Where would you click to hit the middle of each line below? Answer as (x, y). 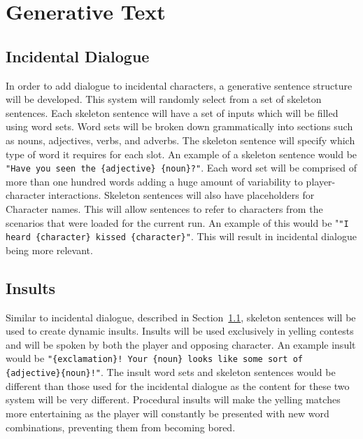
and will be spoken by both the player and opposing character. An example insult (181, 344)
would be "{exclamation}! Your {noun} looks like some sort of (155, 358)
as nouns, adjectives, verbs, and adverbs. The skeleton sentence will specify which (180, 140)
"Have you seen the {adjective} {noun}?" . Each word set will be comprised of (181, 168)
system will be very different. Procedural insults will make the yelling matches (173, 399)
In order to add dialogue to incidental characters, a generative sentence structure (179, 85)
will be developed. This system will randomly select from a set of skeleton (164, 99)
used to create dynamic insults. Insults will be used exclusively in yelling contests (180, 331)
